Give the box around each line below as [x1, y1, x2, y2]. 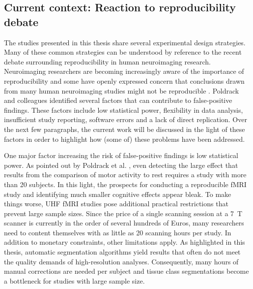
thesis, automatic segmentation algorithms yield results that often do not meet [4, 247, 241, 257]
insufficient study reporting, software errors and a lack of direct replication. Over [4, 114, 247, 125]
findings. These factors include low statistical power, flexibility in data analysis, [4, 104, 243, 115]
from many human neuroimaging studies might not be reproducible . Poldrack [4, 85, 239, 96]
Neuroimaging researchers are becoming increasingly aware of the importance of [4, 66, 244, 76]
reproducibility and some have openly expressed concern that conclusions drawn [4, 75, 245, 86]
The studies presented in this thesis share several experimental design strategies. [4, 37, 246, 47]
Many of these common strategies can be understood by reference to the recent [4, 47, 242, 57]
